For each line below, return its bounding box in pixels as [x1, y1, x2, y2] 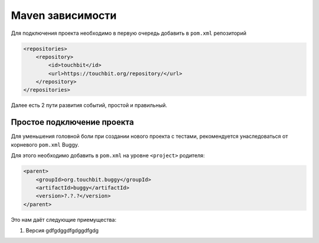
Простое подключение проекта [11, 117, 134, 127]
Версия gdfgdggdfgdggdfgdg [25, 227, 99, 234]
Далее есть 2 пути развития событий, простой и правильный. [11, 102, 168, 109]
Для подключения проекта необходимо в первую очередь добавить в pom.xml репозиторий [11, 30, 246, 37]
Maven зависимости [11, 9, 117, 22]
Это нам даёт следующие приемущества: [11, 216, 116, 223]
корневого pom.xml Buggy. [11, 141, 80, 148]
